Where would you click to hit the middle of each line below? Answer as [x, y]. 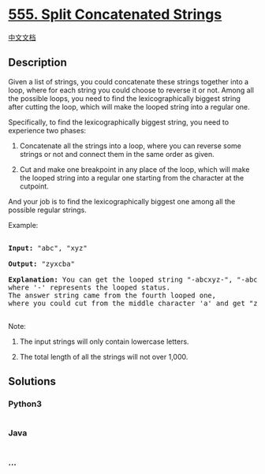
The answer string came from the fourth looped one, [112, 295]
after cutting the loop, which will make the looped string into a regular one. [129, 106]
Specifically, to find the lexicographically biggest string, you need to [119, 122]
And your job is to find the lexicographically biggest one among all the [122, 201]
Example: [23, 225]
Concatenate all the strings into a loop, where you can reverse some [131, 146]
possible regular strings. [47, 210]
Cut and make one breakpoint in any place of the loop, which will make [134, 169]
